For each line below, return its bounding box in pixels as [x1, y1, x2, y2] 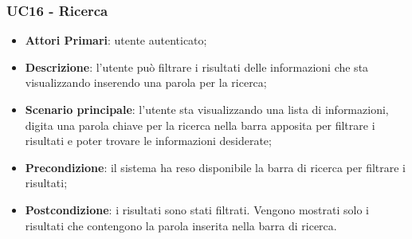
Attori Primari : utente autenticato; [25, 32, 207, 49]
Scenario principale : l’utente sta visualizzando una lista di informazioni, [25, 101, 389, 117]
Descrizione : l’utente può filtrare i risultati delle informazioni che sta [25, 58, 369, 75]
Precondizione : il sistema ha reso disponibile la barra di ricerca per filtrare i [25, 159, 406, 175]
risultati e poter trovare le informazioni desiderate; [25, 132, 272, 149]
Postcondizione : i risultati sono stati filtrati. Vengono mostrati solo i [25, 201, 369, 217]
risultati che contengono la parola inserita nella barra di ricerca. [25, 217, 337, 233]
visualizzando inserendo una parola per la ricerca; [25, 74, 267, 91]
